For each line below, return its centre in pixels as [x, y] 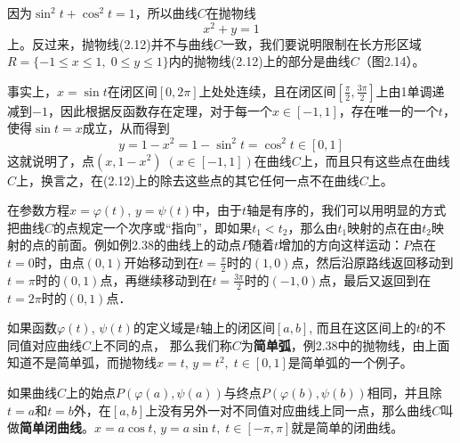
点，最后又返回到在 [375, 279]
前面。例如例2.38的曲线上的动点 [149, 245]
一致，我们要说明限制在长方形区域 [322, 43]
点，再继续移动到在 [156, 279]
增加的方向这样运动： [340, 245]
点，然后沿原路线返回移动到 [372, 262]
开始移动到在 [161, 262]
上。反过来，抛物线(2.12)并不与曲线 [110, 43]
